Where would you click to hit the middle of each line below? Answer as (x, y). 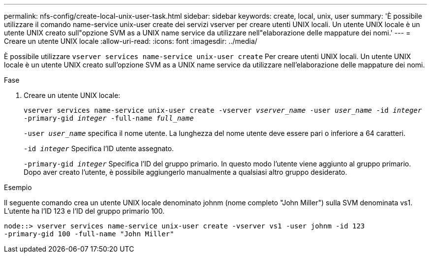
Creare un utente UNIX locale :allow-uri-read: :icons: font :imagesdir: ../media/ (131, 41)
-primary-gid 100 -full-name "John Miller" (89, 234)
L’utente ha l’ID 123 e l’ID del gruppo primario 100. (84, 211)
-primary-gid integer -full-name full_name (109, 118)
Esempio (18, 187)
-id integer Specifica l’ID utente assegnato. (99, 148)
